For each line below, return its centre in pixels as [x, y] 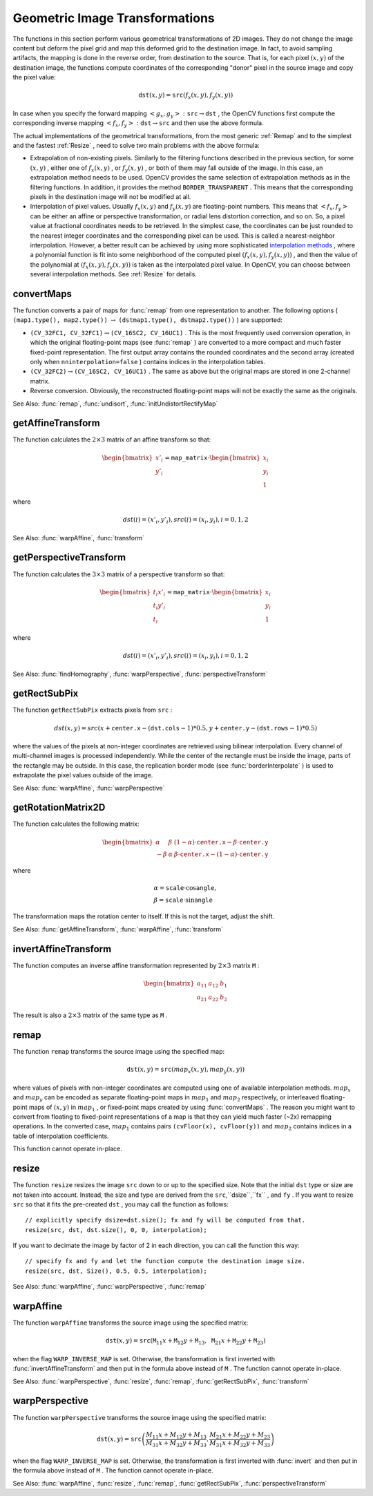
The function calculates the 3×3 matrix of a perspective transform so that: [119, 574]
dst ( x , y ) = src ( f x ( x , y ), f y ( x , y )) [186, 96]
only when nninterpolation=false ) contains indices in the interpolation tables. [148, 361]
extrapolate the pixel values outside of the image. [83, 775]
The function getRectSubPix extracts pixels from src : [93, 710]
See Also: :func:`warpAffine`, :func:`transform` [79, 538]
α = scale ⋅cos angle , [185, 888]
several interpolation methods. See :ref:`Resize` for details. [113, 274]
